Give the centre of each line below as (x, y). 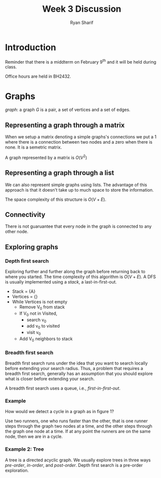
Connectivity (25, 214)
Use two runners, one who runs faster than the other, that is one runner (77, 421)
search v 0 (36, 320)
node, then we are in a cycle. (34, 436)
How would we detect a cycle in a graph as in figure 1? (60, 412)
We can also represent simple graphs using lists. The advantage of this (76, 185)
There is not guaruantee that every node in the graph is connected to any (78, 226)
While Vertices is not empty (40, 302)
